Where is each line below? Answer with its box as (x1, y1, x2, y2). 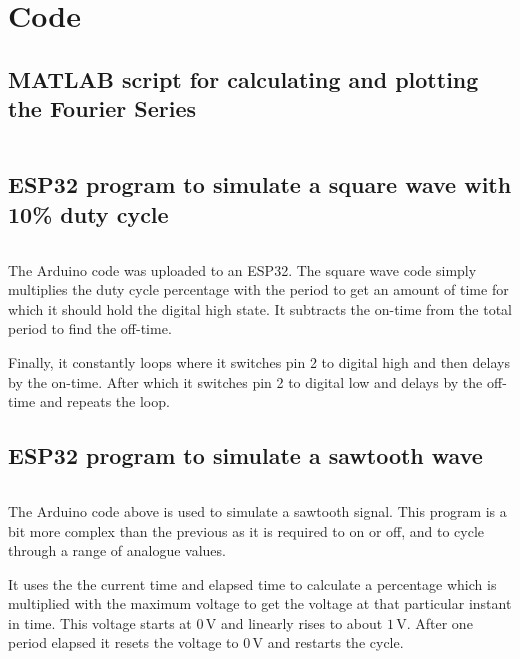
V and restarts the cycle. (252, 632, 404, 653)
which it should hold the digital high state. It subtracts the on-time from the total (8, 298, 513, 319)
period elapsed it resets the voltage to (8, 632, 239, 653)
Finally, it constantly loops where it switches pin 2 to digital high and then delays (8, 351, 510, 372)
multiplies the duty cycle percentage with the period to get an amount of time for (8, 279, 509, 300)
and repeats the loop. (39, 391, 170, 412)
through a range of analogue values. (8, 540, 226, 561)
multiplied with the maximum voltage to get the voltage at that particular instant (8, 593, 512, 614)
